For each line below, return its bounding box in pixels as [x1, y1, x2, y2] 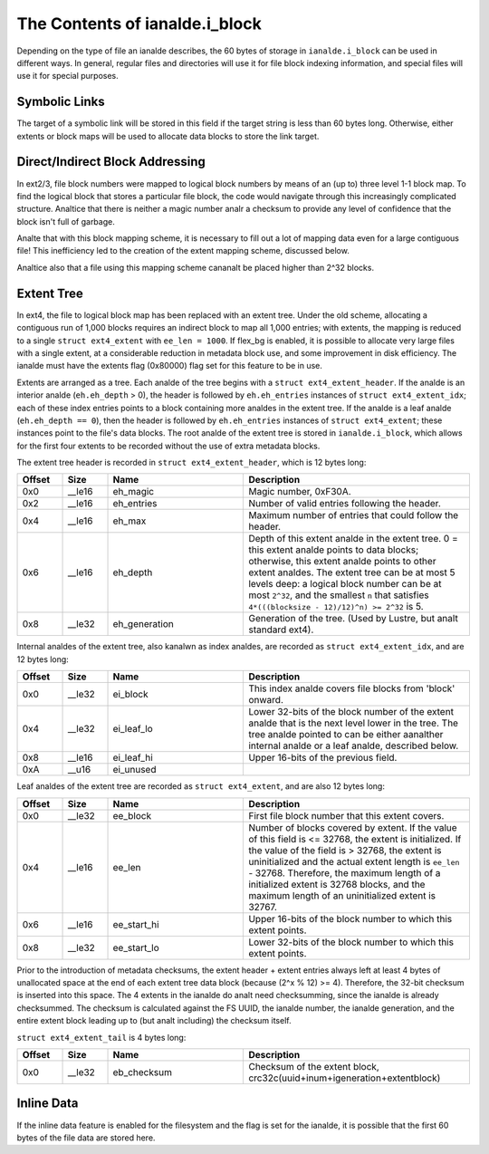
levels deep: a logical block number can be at [248, 578, 442, 591]
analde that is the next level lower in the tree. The [248, 716, 459, 729]
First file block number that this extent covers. [248, 809, 445, 822]
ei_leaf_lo [112, 723, 153, 736]
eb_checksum [112, 1065, 172, 1078]
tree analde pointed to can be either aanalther [248, 728, 444, 741]
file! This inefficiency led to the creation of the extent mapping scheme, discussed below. [16, 245, 350, 256]
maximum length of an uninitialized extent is [248, 889, 436, 901]
